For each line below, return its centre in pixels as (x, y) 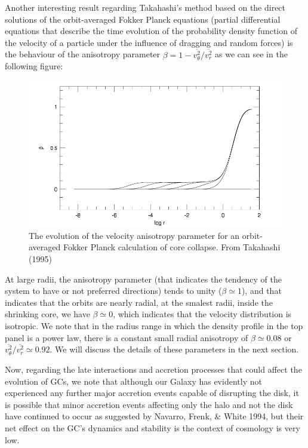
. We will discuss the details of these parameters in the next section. (174, 349)
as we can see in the (251, 54)
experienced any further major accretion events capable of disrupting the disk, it (152, 393)
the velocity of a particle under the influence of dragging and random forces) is (149, 42)
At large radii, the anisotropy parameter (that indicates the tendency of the (143, 279)
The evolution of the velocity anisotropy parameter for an (134, 235)
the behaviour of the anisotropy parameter (83, 54)
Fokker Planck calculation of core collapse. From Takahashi (172, 247)
